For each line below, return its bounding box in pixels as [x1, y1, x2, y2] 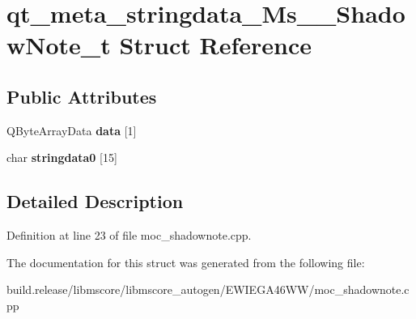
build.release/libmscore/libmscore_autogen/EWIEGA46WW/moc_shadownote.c [6, 281, 410, 298]
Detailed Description [6, 189, 184, 214]
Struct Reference [119, 28, 312, 62]
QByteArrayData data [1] [6, 121, 137, 138]
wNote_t [6, 28, 111, 62]
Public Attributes [6, 83, 157, 108]
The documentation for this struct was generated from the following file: [6, 253, 365, 270]
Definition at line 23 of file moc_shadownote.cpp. [6, 227, 252, 244]
